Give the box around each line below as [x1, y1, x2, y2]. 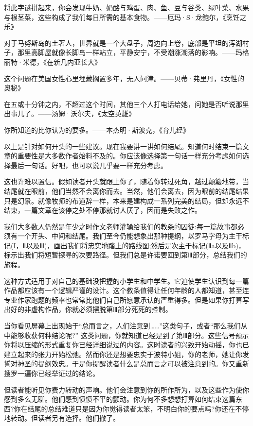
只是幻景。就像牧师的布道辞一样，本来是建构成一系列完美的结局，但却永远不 [4, 195, 249, 205]
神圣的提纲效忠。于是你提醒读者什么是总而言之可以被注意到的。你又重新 [17, 358, 249, 369]
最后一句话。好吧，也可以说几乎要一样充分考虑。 [10, 160, 167, 170]
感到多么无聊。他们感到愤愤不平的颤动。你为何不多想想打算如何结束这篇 [4, 394, 235, 404]
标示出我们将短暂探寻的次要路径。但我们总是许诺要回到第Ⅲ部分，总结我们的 [4, 250, 247, 260]
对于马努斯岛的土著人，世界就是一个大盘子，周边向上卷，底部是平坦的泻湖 [4, 37, 242, 48]
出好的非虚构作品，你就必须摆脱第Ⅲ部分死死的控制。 [4, 304, 172, 314]
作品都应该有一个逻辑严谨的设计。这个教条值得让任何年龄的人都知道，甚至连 [4, 285, 249, 295]
